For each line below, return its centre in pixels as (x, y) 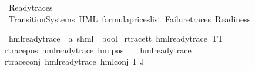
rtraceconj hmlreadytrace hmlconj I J (75, 61)
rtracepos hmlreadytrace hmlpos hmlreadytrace (98, 50)
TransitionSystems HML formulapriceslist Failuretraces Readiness (130, 18)
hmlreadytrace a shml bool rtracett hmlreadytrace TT (116, 38)
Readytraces (31, 7)
